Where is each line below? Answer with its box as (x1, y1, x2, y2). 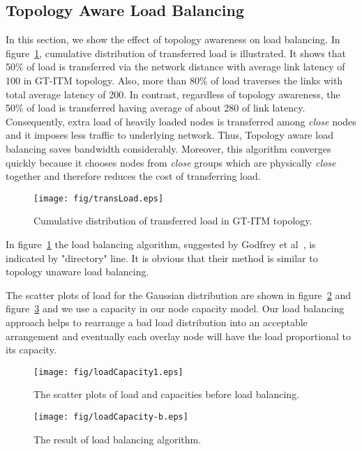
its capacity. (6, 342, 56, 357)
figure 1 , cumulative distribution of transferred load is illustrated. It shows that (6, 45, 347, 60)
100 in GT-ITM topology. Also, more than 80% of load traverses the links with (6, 72, 343, 87)
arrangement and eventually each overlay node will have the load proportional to (6, 328, 351, 343)
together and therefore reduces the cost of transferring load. (6, 169, 261, 183)
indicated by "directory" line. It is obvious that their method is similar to (6, 250, 318, 265)
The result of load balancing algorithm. (33, 431, 202, 446)
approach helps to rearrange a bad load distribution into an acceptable (6, 314, 308, 329)
